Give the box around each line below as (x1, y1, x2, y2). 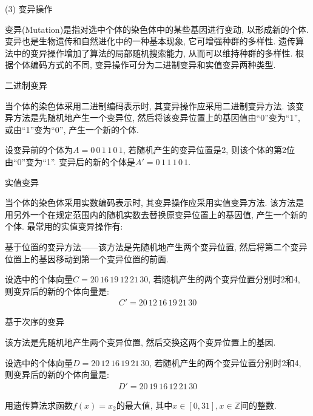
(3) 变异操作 (5, 2, 53, 15)
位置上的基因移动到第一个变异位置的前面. (5, 252, 169, 265)
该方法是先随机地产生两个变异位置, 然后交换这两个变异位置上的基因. (5, 335, 276, 348)
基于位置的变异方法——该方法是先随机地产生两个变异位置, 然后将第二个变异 (5, 240, 308, 253)
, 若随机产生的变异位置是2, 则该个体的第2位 (123, 143, 295, 156)
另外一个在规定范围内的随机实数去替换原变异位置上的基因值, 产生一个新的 (13, 208, 308, 220)
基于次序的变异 (5, 315, 64, 328)
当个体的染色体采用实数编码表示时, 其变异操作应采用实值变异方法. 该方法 (5, 196, 296, 209)
